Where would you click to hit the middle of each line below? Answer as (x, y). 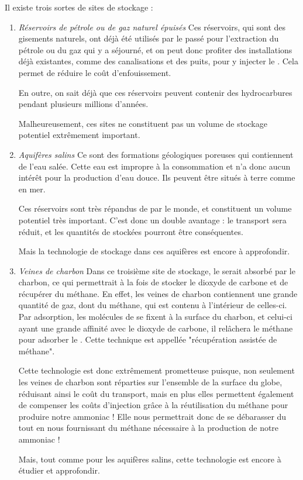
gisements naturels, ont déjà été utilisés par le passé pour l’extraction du (149, 38)
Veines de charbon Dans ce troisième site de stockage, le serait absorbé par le (157, 270)
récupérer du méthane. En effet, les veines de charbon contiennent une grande (158, 293)
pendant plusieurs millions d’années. (83, 104)
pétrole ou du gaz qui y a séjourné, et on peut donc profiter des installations (155, 49)
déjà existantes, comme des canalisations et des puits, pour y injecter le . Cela (158, 61)
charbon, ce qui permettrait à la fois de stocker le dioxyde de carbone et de (153, 282)
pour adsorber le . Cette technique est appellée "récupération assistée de (148, 339)
